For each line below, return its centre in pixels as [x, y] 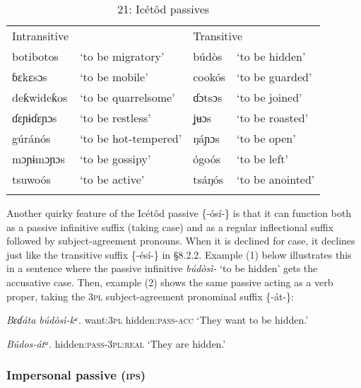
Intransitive [41, 36]
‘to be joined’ [270, 97]
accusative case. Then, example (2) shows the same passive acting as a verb [170, 282]
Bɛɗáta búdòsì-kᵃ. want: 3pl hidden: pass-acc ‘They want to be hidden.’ [158, 320]
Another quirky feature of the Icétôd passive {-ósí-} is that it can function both [179, 213]
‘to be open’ [266, 138]
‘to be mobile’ [114, 77]
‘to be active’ [112, 179]
